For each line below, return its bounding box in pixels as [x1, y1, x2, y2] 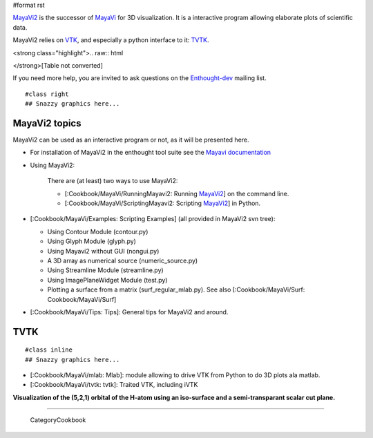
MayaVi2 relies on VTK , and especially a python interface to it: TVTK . [12, 36, 209, 44]
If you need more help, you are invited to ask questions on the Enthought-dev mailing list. [12, 74, 267, 82]
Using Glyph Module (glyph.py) [47, 237, 136, 245]
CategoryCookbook [30, 416, 86, 424]
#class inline [25, 346, 73, 354]
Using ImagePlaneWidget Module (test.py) [47, 276, 168, 284]
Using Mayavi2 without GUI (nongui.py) [47, 247, 160, 255]
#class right [25, 90, 69, 98]
